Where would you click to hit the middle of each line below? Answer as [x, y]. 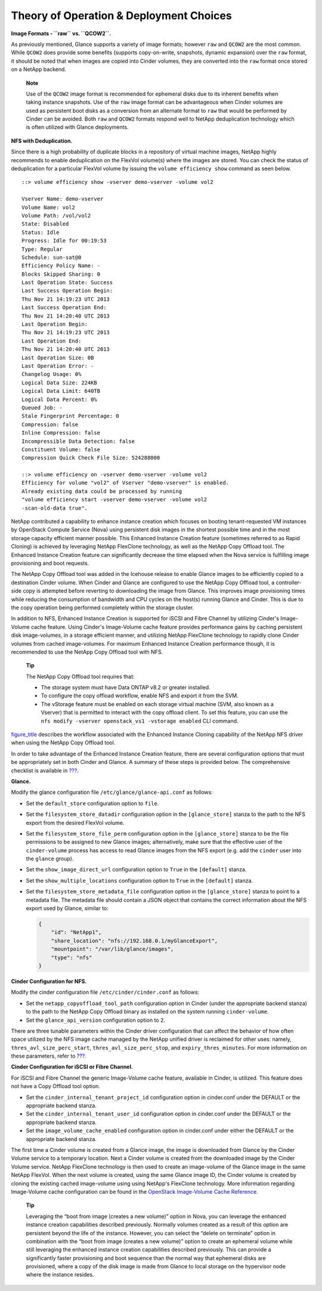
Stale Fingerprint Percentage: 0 [70, 416]
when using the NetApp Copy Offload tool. [63, 742]
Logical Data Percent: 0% [60, 399]
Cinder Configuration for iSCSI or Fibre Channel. [72, 1067]
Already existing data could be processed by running [102, 491]
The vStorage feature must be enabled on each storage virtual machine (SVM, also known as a [157, 704]
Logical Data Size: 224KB [60, 383]
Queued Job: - [42, 408]
